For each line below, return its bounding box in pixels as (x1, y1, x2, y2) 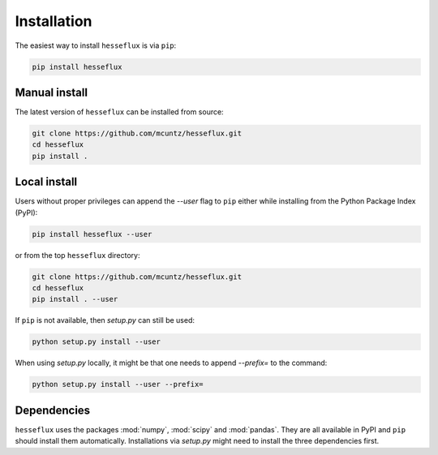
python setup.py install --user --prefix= (32, 380, 204, 389)
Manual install (15, 85, 88, 99)
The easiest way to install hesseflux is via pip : (15, 41, 177, 50)
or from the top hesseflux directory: (15, 250, 140, 260)
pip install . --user (32, 294, 118, 304)
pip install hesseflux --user (32, 230, 152, 238)
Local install (15, 175, 78, 189)
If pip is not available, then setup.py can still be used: (15, 315, 195, 325)
